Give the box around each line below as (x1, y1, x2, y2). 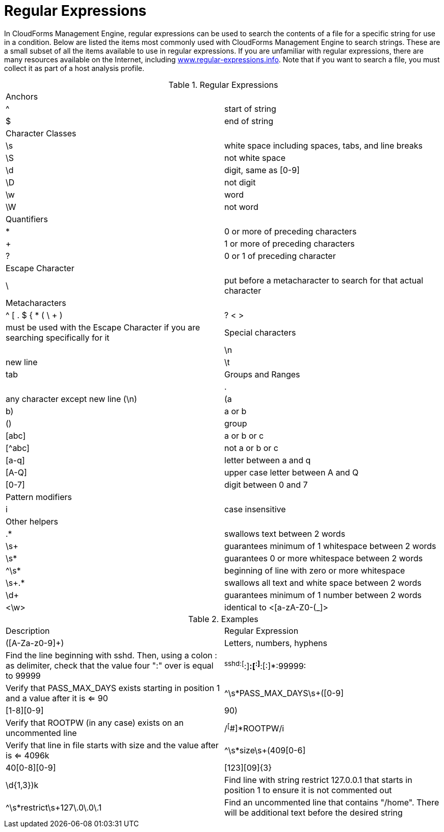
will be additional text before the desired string (224, 807, 403, 818)
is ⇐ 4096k (6, 750, 49, 760)
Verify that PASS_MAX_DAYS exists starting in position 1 (6, 682, 220, 693)
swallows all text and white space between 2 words (224, 577, 422, 588)
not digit (224, 177, 256, 187)
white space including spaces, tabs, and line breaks (224, 140, 423, 151)
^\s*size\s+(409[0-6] (224, 745, 306, 755)
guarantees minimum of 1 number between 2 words (224, 589, 422, 600)
